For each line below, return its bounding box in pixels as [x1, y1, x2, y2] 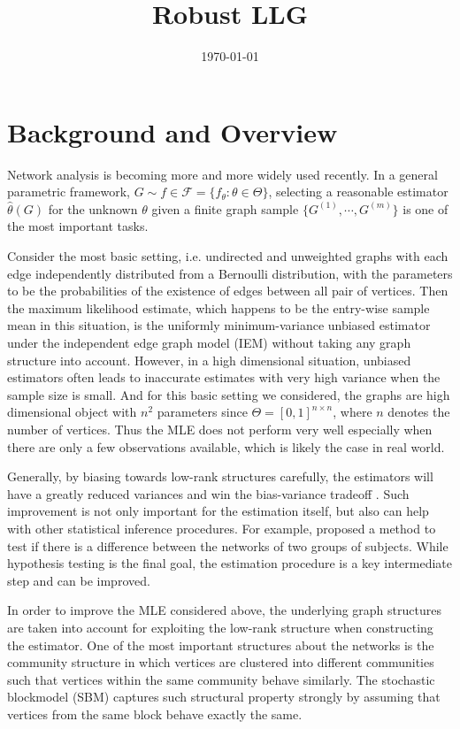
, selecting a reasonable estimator [268, 182, 448, 201]
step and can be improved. [7, 571, 150, 589]
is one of [402, 199, 448, 218]
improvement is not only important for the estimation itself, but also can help [7, 502, 429, 520]
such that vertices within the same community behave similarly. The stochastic [7, 670, 435, 688]
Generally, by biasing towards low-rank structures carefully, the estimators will [7, 467, 433, 486]
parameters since [157, 403, 248, 421]
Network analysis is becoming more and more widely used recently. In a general [7, 165, 438, 183]
